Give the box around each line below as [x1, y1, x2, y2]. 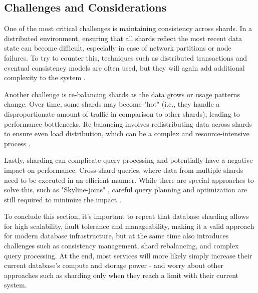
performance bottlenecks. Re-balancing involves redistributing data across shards [4, 118, 252, 129]
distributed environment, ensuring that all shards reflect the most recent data [4, 33, 242, 43]
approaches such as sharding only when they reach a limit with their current [4, 269, 238, 280]
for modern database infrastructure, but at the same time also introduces [4, 230, 229, 241]
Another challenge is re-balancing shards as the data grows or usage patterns [4, 89, 240, 99]
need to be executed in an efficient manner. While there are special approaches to [4, 174, 254, 185]
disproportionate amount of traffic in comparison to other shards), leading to [4, 108, 240, 119]
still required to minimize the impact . [4, 194, 121, 204]
